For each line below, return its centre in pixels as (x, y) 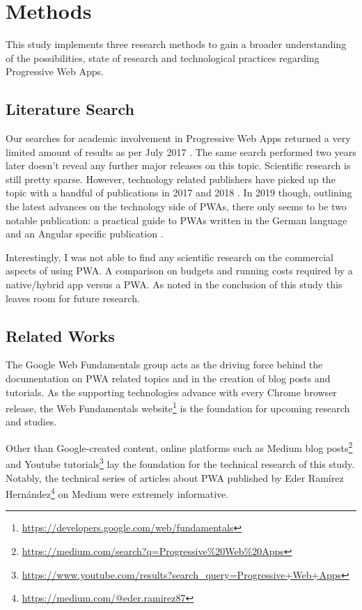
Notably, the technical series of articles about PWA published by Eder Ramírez (175, 477)
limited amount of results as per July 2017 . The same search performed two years (181, 151)
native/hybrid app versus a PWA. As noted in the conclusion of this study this (174, 284)
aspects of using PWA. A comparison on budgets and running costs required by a (179, 271)
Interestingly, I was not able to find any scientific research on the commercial (170, 257)
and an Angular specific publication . (85, 234)
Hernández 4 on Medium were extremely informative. (117, 493)
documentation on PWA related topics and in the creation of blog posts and (168, 378)
